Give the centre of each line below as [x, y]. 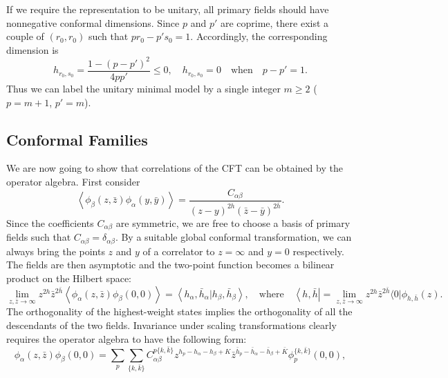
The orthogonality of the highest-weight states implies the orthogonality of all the [179, 311]
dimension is [32, 49]
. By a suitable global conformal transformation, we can [233, 237]
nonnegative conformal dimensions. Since [93, 22]
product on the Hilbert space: [69, 278]
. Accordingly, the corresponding [259, 36]
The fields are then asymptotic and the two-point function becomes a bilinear [170, 265]
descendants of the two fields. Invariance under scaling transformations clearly [171, 325]
